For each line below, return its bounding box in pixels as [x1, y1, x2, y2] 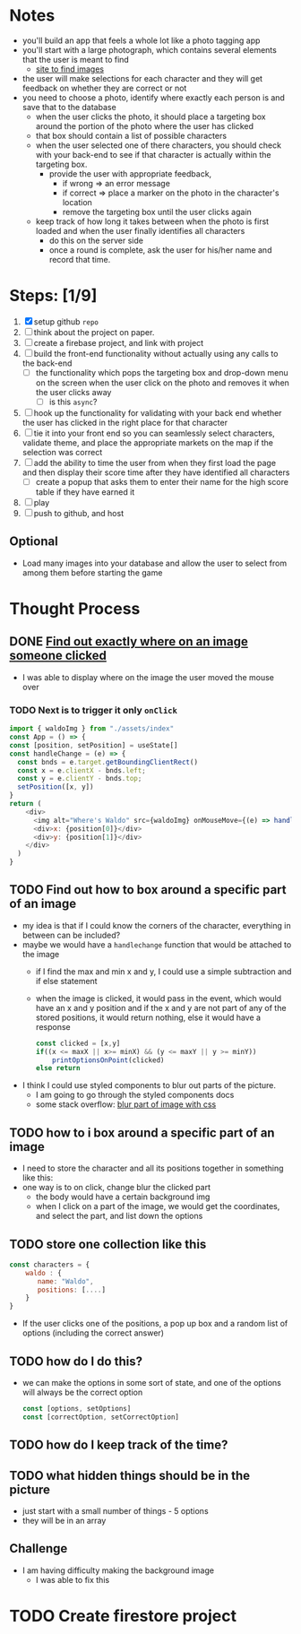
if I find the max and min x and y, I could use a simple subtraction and [35, 965, 292, 977]
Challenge [9, 1541, 68, 1556]
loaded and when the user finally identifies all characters [35, 225, 245, 236]
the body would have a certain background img [35, 1191, 211, 1202]
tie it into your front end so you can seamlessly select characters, [33, 428, 275, 438]
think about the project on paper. [33, 326, 155, 337]
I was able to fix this [35, 1574, 110, 1585]
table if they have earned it [35, 487, 135, 497]
